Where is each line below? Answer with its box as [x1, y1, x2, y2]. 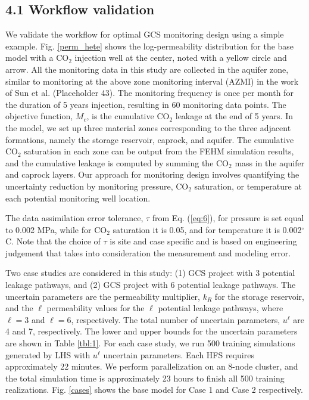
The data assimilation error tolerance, [5, 212, 143, 224]
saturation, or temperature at [194, 179, 302, 192]
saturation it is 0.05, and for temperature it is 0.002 [113, 223, 302, 235]
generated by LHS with [5, 348, 90, 361]
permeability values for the [46, 302, 145, 314]
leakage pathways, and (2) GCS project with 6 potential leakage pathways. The [5, 278, 296, 291]
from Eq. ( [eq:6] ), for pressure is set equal [152, 212, 304, 224]
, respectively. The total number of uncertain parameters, [71, 313, 280, 325]
